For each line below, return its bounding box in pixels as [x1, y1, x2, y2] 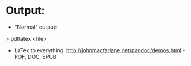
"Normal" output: [14, 23, 57, 31]
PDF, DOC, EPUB [14, 53, 57, 60]
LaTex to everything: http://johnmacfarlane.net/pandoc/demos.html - [14, 46, 186, 54]
